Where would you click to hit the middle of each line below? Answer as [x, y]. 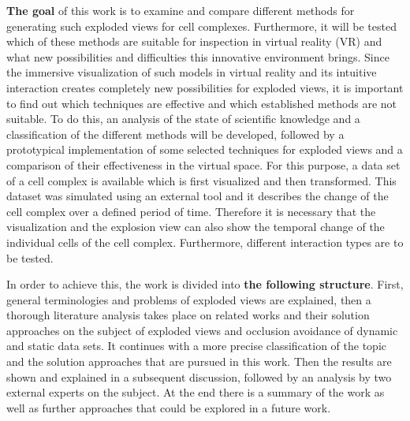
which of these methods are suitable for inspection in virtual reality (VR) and [194, 41]
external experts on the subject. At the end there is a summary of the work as [196, 392]
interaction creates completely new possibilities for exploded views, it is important [205, 87]
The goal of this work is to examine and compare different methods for [181, 10]
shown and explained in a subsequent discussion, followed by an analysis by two [199, 376]
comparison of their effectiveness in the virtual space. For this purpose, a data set [203, 164]
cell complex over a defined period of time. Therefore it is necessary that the [191, 211]
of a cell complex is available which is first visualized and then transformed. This [201, 180]
